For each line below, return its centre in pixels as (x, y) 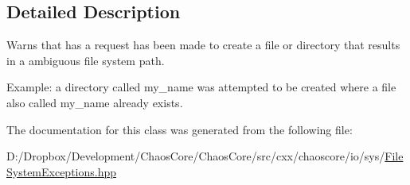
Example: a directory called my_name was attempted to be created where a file (201, 87)
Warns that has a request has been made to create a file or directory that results (203, 45)
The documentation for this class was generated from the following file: (180, 129)
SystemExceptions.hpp (62, 171)
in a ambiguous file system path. (86, 60)
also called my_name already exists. (95, 102)
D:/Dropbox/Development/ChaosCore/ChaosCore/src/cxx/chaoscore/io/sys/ (196, 156)
